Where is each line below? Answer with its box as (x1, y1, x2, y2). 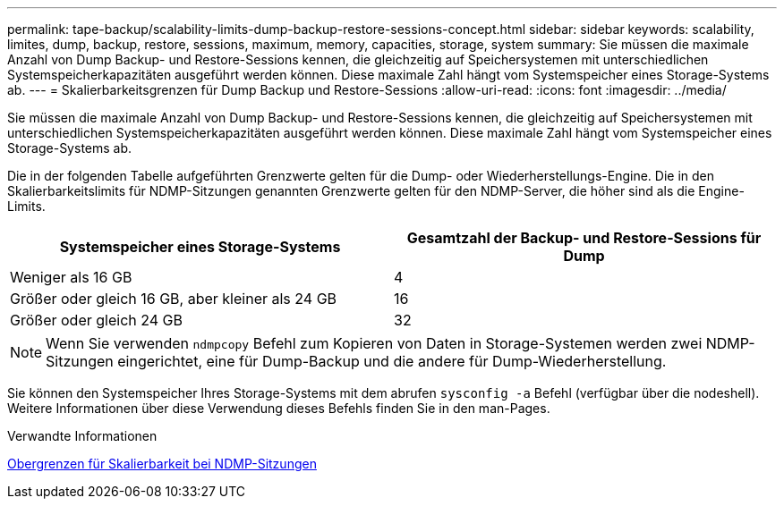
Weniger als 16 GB (10, 268, 132, 286)
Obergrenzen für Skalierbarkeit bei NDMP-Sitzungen (7, 456, 317, 471)
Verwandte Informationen (7, 428, 158, 443)
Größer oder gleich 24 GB (10, 311, 183, 329)
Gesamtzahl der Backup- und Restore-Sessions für (406, 229, 762, 247)
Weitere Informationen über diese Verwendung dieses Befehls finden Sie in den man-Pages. (7, 401, 550, 416)
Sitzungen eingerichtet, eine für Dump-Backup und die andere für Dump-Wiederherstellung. (46, 352, 667, 370)
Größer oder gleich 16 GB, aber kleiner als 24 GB (10, 290, 337, 308)
